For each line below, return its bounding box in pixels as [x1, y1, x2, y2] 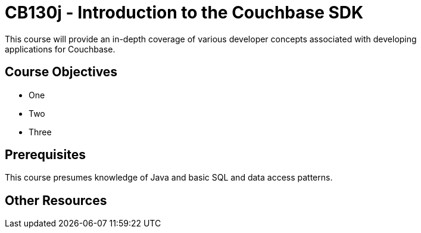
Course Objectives [5, 64, 118, 80]
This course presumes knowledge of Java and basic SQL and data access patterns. [5, 172, 333, 183]
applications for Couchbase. [5, 44, 116, 54]
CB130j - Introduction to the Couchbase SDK [5, 2, 364, 23]
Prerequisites [5, 147, 86, 163]
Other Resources [5, 192, 107, 208]
